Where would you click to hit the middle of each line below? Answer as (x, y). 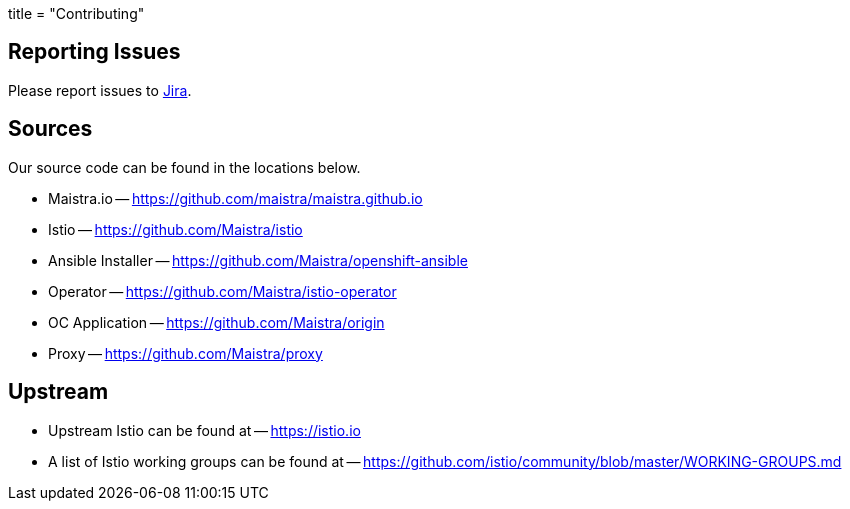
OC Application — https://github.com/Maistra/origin (216, 322)
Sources (50, 129)
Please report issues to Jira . (100, 90)
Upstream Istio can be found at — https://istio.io (204, 430)
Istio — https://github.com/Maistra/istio (175, 229)
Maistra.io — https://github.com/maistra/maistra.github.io (235, 198)
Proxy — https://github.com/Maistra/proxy (185, 353)
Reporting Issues (94, 52)
